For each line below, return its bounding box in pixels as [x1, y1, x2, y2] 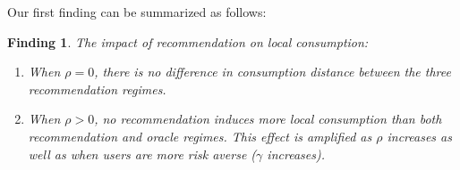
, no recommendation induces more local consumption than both [94, 109, 442, 128]
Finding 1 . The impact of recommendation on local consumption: [7, 32, 369, 51]
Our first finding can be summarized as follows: [7, 3, 267, 20]
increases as [387, 126, 452, 145]
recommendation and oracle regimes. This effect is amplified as [28, 126, 372, 145]
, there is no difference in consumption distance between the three [94, 62, 451, 81]
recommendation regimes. [28, 79, 166, 98]
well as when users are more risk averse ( [28, 144, 257, 163]
